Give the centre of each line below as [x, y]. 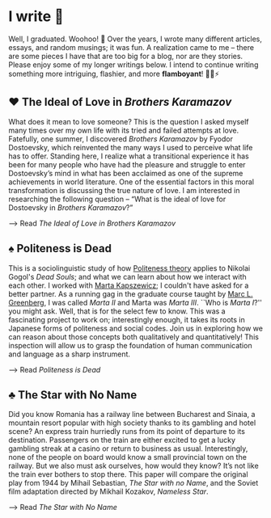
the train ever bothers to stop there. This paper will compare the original [128, 474]
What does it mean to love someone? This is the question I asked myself [129, 121]
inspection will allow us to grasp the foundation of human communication [130, 345]
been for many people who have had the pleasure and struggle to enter [127, 164]
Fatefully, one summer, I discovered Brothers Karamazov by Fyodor [121, 139]
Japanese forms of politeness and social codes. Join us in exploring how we [135, 328]
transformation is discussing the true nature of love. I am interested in [124, 190]
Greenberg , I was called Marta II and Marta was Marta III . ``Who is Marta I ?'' [135, 302]
